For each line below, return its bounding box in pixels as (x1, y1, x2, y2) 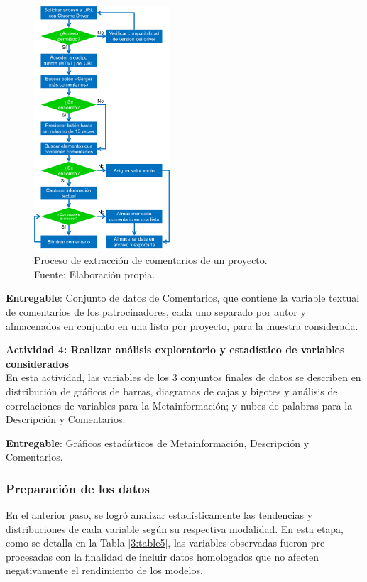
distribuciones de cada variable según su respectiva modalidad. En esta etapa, (6, 521, 344, 536)
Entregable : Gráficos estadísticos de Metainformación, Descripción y (6, 435, 310, 450)
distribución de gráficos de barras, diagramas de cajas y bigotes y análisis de (6, 383, 338, 398)
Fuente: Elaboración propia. (34, 266, 155, 281)
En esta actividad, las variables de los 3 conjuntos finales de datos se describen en (6, 370, 361, 385)
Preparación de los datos (6, 479, 150, 497)
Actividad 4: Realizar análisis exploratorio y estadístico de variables (6, 342, 345, 357)
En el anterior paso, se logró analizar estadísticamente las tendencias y (6, 507, 313, 522)
